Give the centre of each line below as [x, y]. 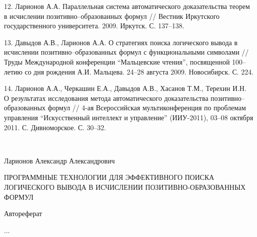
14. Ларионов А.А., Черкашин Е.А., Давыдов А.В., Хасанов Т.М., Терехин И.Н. [125, 88]
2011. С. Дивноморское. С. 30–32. [55, 127]
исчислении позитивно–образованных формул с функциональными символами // [127, 52]
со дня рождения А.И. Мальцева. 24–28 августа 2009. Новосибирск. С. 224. [139, 71]
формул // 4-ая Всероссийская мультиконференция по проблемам [147, 108]
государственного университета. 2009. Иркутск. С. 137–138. [94, 26]
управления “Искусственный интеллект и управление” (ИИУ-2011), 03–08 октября [129, 117]
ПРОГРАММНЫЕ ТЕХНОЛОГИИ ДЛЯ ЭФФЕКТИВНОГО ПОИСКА [109, 177]
